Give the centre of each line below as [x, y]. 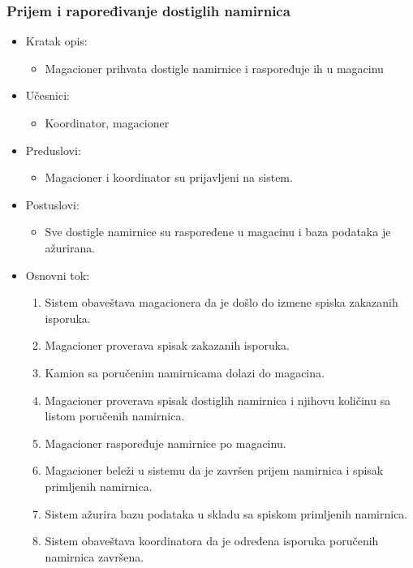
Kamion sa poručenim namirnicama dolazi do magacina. [185, 372]
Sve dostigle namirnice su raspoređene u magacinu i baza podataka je [218, 232]
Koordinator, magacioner [107, 123]
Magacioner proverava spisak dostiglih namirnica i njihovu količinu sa [218, 400]
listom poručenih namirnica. [115, 416]
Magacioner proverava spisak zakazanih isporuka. [167, 345]
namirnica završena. [95, 556]
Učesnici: [47, 95]
